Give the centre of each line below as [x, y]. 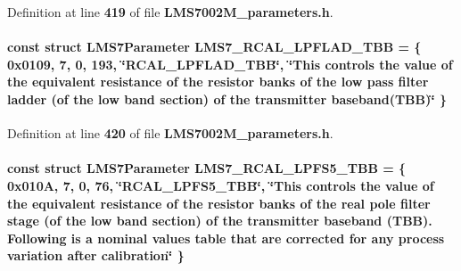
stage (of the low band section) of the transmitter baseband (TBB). [220, 221]
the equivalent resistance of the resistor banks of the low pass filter [218, 82]
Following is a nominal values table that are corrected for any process [226, 238]
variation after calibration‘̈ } [96, 255]
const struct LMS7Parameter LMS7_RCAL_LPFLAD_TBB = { [214, 47]
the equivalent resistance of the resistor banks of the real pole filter [219, 203]
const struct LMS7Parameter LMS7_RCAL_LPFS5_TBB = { [207, 168]
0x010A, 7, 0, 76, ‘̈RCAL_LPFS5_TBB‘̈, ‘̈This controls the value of [221, 185]
